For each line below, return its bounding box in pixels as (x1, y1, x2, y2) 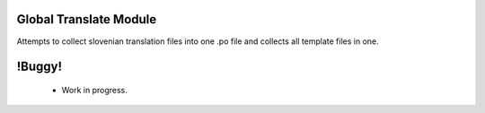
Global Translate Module (16, 12, 157, 27)
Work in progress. (61, 84, 128, 95)
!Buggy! (16, 59, 63, 74)
